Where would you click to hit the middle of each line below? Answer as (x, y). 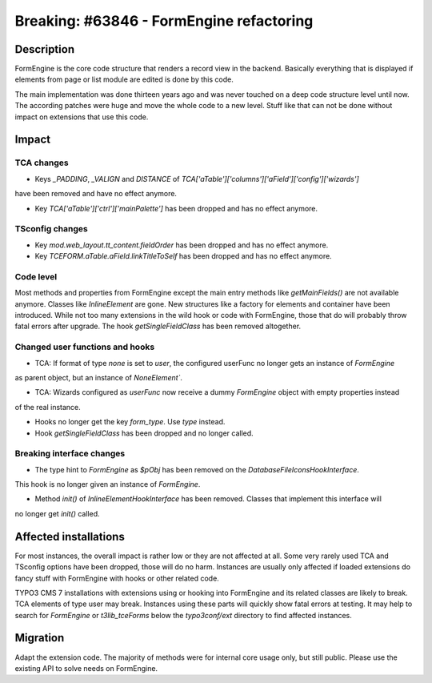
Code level (36, 276)
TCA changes (42, 163)
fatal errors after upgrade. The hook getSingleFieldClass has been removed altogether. (158, 326)
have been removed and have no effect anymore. (96, 194)
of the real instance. (48, 407)
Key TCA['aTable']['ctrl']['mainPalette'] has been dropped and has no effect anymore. (176, 208)
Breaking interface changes (70, 454)
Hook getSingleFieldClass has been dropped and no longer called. (144, 433)
